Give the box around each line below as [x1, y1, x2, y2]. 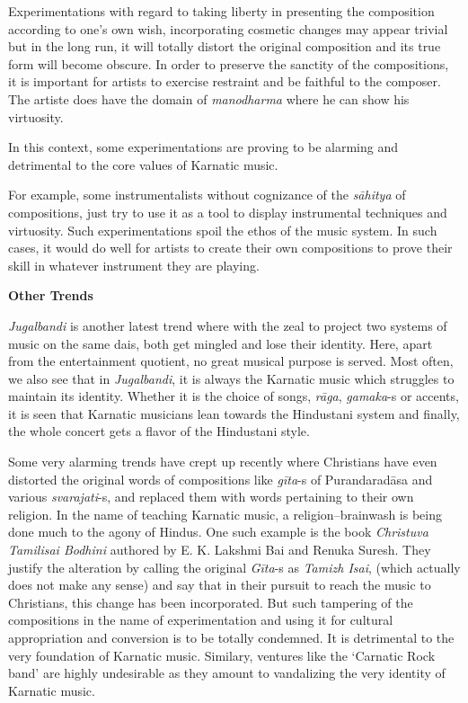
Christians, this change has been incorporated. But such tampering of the [8, 592, 413, 611]
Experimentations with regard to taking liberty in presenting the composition [8, 2, 435, 20]
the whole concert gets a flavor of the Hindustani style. [8, 422, 310, 440]
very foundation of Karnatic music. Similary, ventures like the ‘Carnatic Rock [8, 645, 436, 664]
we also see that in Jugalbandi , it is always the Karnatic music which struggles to [8, 369, 455, 387]
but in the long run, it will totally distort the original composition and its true [8, 37, 441, 56]
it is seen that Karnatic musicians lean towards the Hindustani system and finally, [8, 404, 460, 423]
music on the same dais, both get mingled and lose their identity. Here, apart [8, 334, 433, 352]
